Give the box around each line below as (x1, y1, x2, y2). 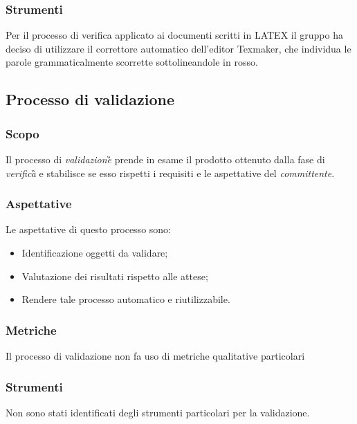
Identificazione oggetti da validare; (21, 246, 168, 259)
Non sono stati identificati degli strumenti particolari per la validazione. (6, 405, 310, 419)
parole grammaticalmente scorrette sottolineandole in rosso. (6, 55, 258, 69)
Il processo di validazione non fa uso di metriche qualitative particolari (6, 349, 305, 362)
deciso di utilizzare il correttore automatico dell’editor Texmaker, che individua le (6, 41, 351, 55)
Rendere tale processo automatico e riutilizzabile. (21, 292, 230, 306)
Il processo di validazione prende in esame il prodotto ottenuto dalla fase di (6, 152, 325, 166)
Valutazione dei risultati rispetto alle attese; (21, 268, 208, 283)
